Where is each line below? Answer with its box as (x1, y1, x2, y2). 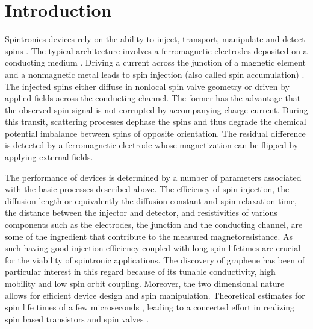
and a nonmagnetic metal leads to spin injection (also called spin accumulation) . (5, 67, 305, 80)
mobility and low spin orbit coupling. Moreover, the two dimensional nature (5, 277, 285, 289)
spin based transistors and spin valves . (5, 312, 149, 325)
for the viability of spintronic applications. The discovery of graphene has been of (5, 253, 305, 266)
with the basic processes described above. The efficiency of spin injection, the (5, 183, 290, 195)
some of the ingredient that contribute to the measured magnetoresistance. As (5, 230, 293, 242)
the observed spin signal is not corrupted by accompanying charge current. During (5, 103, 308, 116)
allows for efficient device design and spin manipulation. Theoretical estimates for (5, 289, 305, 301)
